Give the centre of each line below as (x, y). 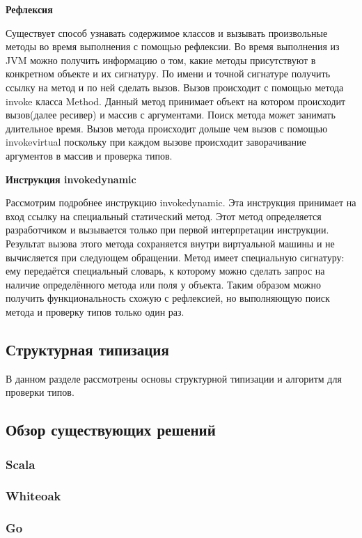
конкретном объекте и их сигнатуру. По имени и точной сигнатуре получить (168, 74)
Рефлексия (29, 9)
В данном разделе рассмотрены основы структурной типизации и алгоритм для (174, 378)
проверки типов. (40, 392)
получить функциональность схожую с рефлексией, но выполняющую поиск (168, 298)
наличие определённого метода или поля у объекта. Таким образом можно (163, 284)
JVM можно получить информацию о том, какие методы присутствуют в (161, 60)
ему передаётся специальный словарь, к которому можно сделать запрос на (165, 271)
